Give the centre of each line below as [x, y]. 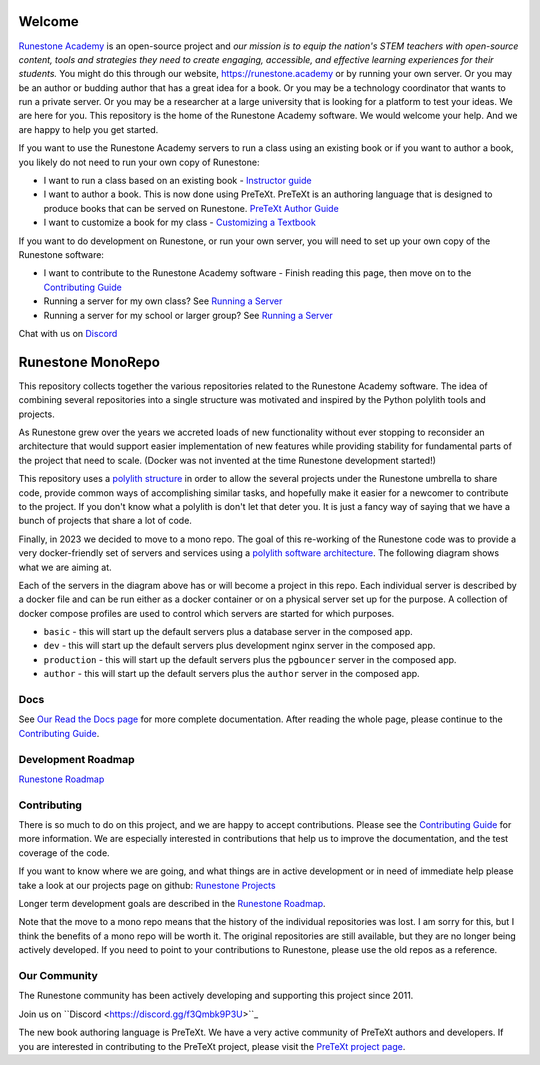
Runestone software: [61, 254]
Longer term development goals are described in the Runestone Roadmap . [172, 904]
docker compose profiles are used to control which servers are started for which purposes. [206, 613]
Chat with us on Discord [68, 333]
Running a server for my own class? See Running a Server [163, 301]
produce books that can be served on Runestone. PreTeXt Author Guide [191, 208]
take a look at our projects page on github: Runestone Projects [147, 885]
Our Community [58, 975]
